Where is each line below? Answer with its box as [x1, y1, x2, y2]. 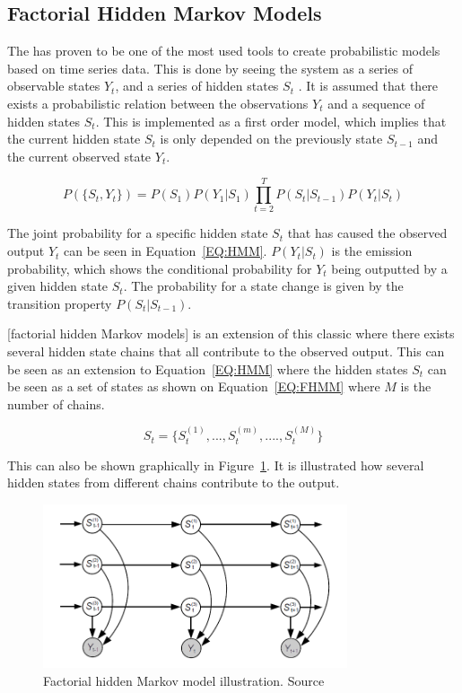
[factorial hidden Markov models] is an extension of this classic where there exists [7, 324, 455, 343]
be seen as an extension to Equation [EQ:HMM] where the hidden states [7, 359, 408, 378]
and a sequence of [327, 93, 425, 112]
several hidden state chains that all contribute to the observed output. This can [7, 342, 445, 361]
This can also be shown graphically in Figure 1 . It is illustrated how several [7, 455, 424, 474]
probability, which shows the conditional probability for [7, 259, 312, 277]
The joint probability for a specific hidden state [7, 224, 268, 242]
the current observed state [7, 146, 152, 165]
